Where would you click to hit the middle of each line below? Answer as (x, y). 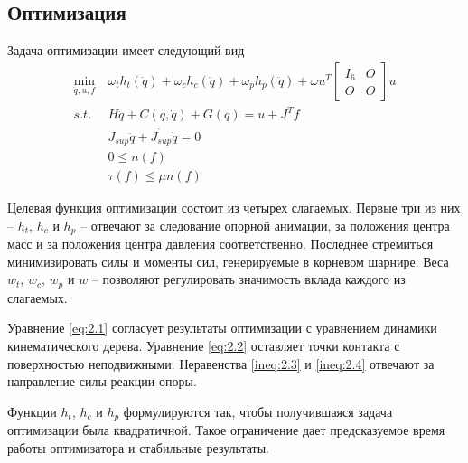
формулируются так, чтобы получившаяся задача (258, 411)
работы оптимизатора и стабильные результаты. (139, 447)
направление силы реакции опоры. (102, 381)
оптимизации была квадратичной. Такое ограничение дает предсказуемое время (226, 430)
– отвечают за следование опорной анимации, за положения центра (265, 225)
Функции (32, 411)
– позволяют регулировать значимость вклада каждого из (248, 279)
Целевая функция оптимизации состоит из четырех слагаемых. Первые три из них (234, 208)
